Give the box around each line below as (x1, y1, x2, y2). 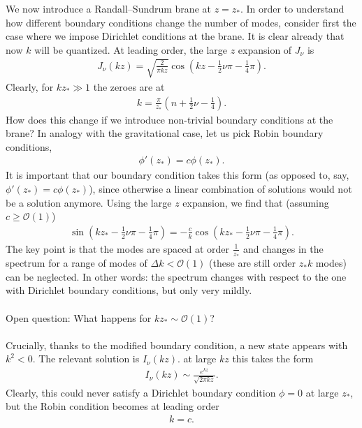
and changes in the (242, 241, 324, 256)
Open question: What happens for (6, 310, 152, 325)
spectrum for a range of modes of (6, 256, 147, 270)
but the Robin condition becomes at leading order (6, 399, 219, 413)
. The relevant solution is (32, 351, 140, 366)
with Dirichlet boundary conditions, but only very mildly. (6, 283, 252, 297)
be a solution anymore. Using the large (6, 195, 172, 209)
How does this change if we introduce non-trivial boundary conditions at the (6, 112, 333, 126)
